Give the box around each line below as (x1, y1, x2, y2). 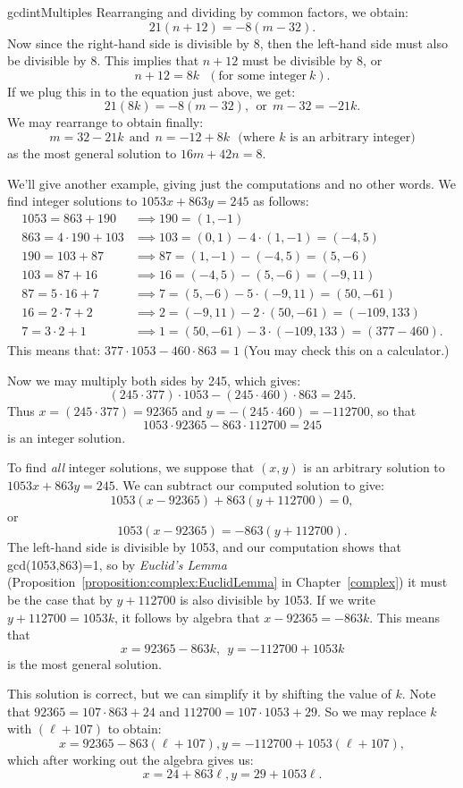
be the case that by (7, 589, 113, 608)
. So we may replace (316, 701, 426, 720)
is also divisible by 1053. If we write (180, 589, 376, 608)
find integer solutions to (7, 191, 138, 210)
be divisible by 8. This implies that (7, 51, 199, 70)
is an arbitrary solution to (303, 458, 445, 477)
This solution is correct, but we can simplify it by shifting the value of (7, 684, 391, 703)
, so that (369, 402, 417, 420)
